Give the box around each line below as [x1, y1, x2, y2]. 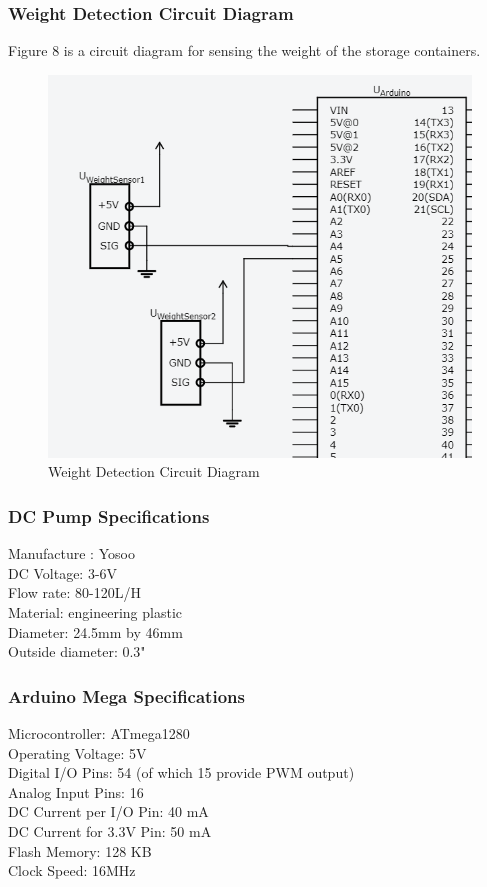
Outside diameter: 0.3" [8, 641, 146, 662]
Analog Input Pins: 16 [8, 781, 144, 802]
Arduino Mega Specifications [8, 683, 245, 708]
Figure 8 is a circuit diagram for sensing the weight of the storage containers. [8, 40, 481, 61]
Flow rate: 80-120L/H [8, 582, 142, 603]
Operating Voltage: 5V [8, 742, 147, 763]
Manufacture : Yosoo [8, 543, 135, 564]
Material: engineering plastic [8, 601, 183, 622]
